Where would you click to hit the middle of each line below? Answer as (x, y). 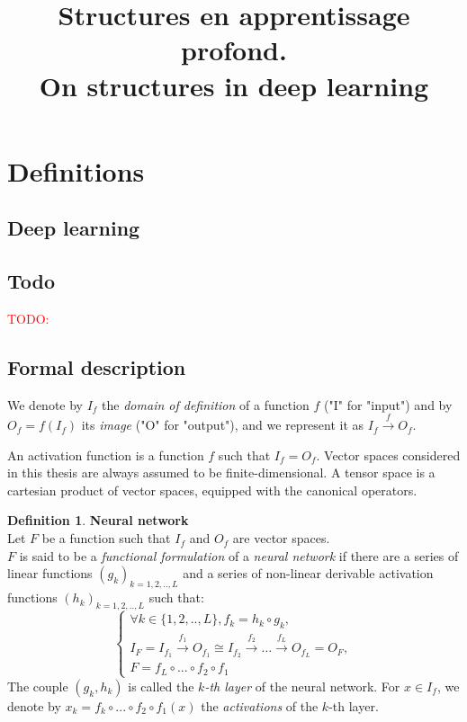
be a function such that (106, 538)
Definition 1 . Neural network (98, 520)
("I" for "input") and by (388, 404)
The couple (38, 686)
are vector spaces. (281, 538)
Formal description (97, 366)
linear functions (50, 573)
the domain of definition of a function (206, 404)
